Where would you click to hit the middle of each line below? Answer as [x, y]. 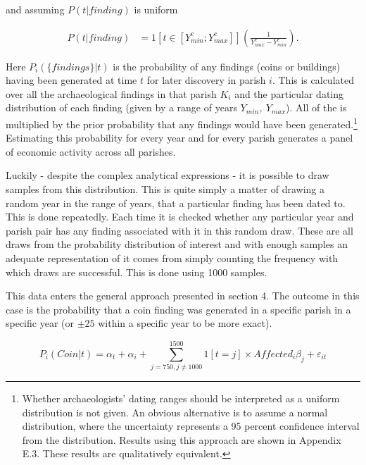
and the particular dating [289, 93]
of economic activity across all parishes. [91, 151]
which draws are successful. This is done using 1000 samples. [137, 272]
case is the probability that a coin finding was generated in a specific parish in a [178, 309]
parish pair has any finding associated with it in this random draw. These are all [179, 230]
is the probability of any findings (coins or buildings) [227, 66]
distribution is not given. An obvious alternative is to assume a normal [175, 412]
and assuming [35, 9]
